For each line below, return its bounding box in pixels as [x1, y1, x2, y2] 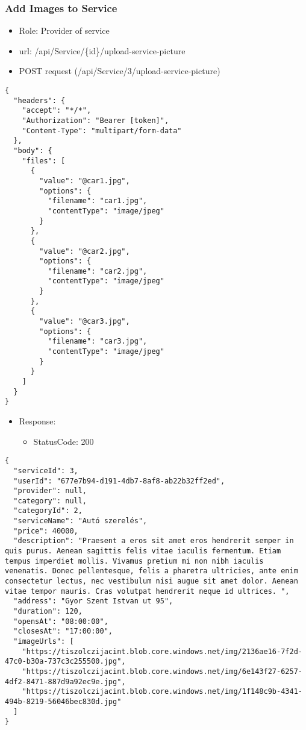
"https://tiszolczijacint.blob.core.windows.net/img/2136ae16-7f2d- [22, 647, 302, 656]
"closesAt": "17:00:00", [13, 627, 113, 636]
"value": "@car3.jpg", [39, 317, 130, 326]
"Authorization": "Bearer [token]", [22, 116, 169, 125]
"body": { [13, 146, 52, 155]
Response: [19, 415, 56, 427]
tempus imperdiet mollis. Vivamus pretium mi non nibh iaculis [5, 556, 264, 565]
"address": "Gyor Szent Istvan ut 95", [13, 597, 173, 606]
